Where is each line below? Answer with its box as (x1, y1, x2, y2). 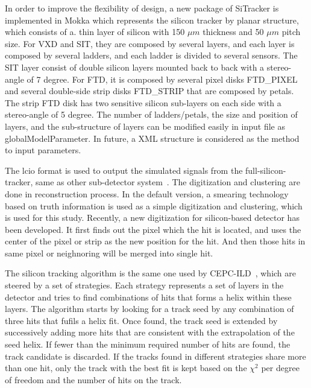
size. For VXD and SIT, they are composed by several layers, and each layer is (5, 37, 295, 49)
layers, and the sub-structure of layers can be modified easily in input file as (5, 119, 285, 132)
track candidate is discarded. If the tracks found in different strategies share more (5, 349, 306, 362)
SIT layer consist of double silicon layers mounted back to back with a (5, 60, 265, 73)
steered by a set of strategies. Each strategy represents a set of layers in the (5, 279, 284, 291)
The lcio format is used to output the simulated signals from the (5, 164, 243, 176)
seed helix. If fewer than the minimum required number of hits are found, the (5, 338, 291, 351)
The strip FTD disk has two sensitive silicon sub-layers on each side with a (5, 96, 281, 109)
